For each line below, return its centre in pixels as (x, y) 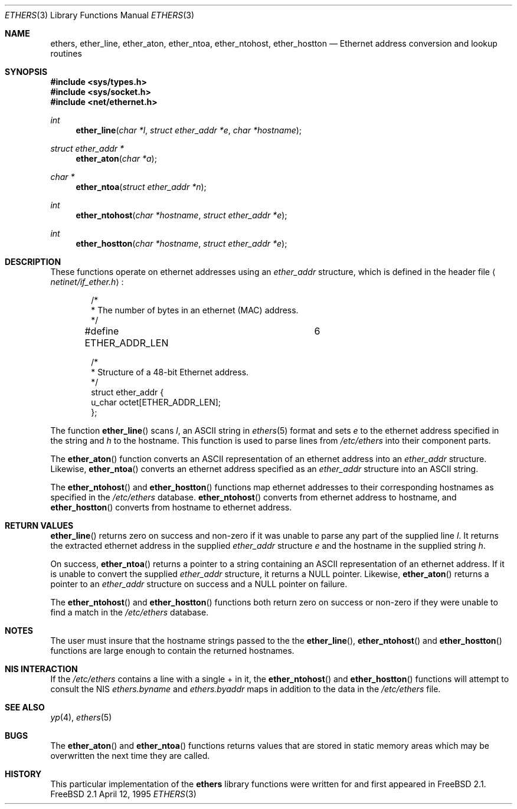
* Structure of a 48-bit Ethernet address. (170, 372)
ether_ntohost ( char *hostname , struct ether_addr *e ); (181, 215)
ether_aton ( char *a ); (116, 158)
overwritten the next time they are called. (130, 756)
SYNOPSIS (26, 72)
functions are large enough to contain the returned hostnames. (172, 651)
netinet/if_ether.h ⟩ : (87, 282)
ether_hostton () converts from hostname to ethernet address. (171, 507)
